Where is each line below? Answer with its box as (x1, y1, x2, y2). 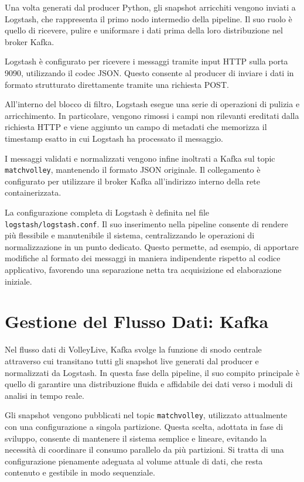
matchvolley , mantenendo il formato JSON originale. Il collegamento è (5, 163, 261, 176)
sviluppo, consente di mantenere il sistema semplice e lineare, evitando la (5, 432, 267, 444)
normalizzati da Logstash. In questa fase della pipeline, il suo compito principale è (5, 366, 300, 378)
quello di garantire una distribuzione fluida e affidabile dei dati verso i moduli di (5, 378, 293, 390)
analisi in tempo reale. (5, 389, 84, 401)
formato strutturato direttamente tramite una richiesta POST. (5, 78, 229, 90)
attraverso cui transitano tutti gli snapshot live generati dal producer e (5, 354, 259, 367)
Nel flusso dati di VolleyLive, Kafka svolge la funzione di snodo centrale (5, 343, 262, 355)
